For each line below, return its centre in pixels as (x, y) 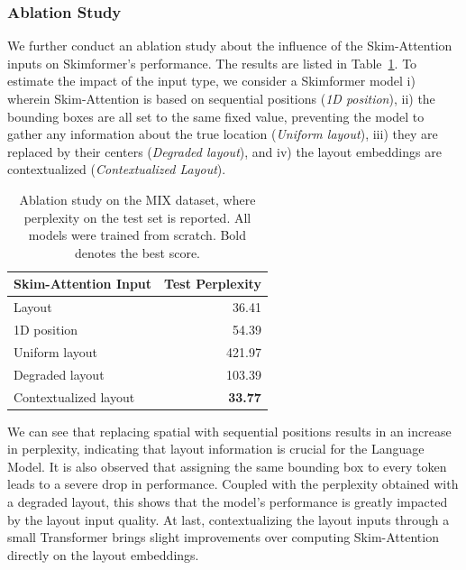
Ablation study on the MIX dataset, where (137, 199)
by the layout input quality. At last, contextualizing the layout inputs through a (228, 519)
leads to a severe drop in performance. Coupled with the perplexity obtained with (233, 484)
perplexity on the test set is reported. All (137, 217)
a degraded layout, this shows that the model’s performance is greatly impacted (228, 502)
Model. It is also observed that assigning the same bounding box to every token (227, 466)
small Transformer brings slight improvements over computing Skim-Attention (223, 537)
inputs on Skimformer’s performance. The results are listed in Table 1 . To (212, 63)
